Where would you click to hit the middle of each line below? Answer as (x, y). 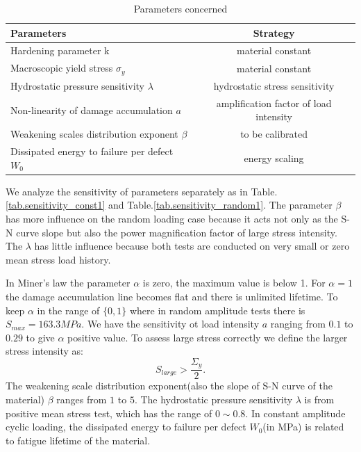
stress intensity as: (45, 351)
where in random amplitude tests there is (217, 310)
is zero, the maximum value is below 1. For (234, 283)
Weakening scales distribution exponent (94, 134)
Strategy (274, 32)
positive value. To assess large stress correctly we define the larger (208, 337)
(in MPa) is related (303, 427)
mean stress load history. (58, 259)
